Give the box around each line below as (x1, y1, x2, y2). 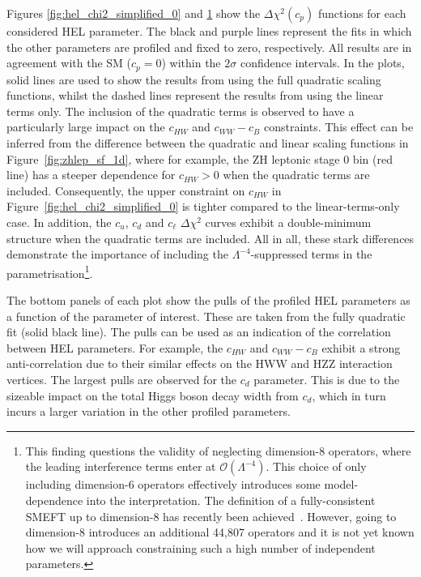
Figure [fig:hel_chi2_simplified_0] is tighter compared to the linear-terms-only (6, 198, 400, 215)
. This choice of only (266, 458, 367, 475)
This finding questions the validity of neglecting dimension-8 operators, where (25, 442, 411, 459)
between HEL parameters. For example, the (6, 339, 223, 356)
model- (324, 476, 359, 493)
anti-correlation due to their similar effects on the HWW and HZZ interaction (6, 355, 393, 372)
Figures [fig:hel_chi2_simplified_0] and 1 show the (6, 5, 261, 21)
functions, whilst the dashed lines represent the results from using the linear (6, 87, 384, 104)
